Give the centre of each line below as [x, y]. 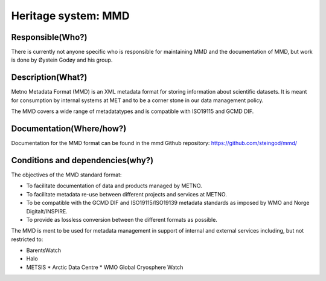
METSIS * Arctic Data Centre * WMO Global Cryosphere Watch [105, 267]
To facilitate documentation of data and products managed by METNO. [114, 186]
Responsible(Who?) [49, 37]
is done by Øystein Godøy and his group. [62, 60]
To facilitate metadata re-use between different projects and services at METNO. [127, 194]
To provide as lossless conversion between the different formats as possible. [122, 219]
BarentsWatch [44, 250]
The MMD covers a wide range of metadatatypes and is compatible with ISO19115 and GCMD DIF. [133, 111]
